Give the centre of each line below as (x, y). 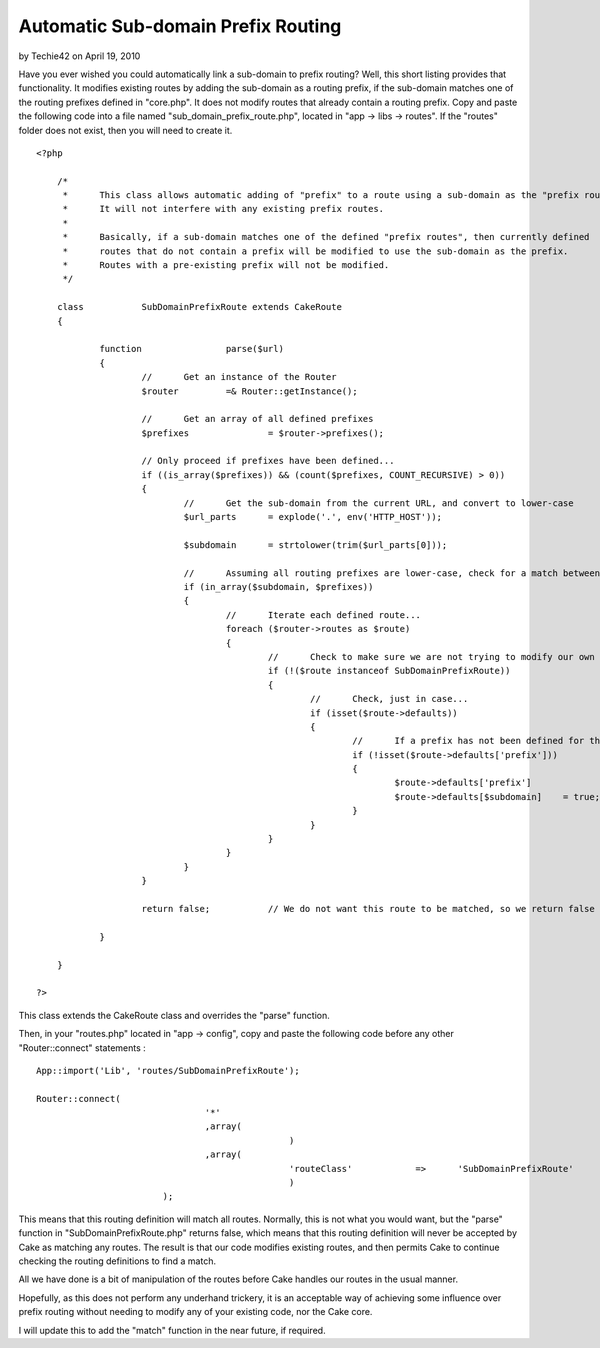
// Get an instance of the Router (239, 377)
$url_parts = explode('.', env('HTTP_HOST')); (313, 517)
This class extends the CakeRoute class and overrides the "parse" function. (174, 1015)
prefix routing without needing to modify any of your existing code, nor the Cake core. (195, 1312)
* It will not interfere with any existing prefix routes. (223, 209)
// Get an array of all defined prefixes (257, 419)
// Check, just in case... (389, 699)
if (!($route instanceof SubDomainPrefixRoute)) (389, 671)
